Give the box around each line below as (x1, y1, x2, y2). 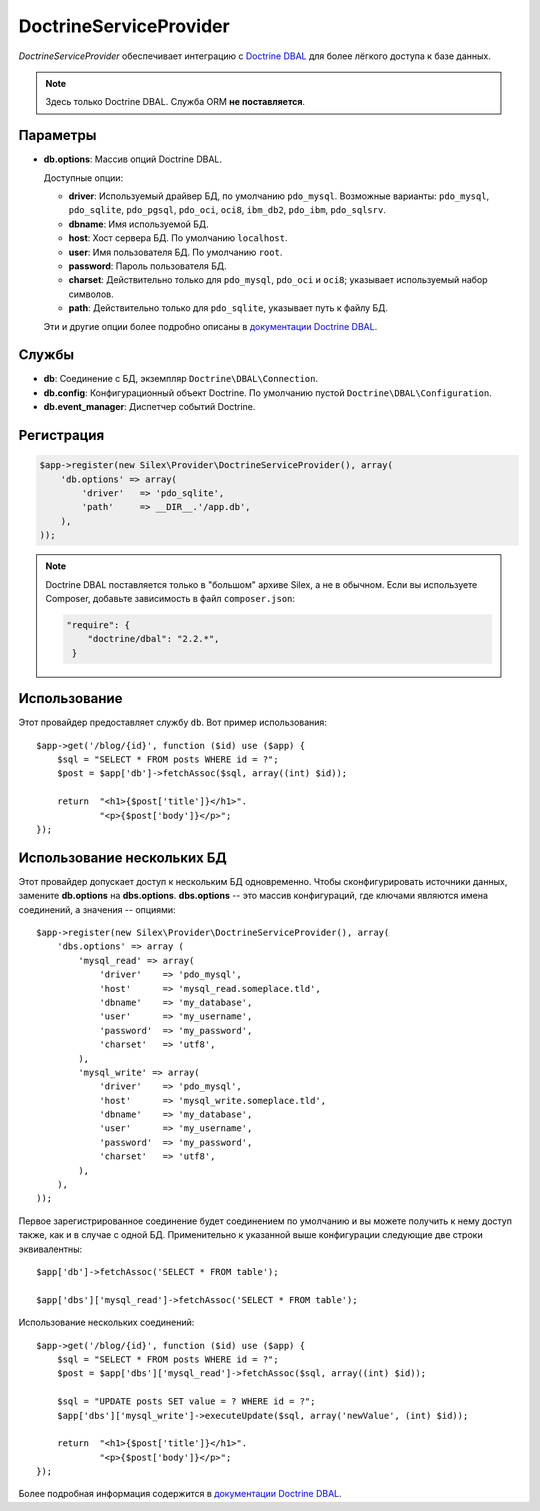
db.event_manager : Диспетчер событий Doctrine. (43, 401, 256, 413)
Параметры (18, 127, 97, 144)
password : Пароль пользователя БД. (68, 260, 227, 272)
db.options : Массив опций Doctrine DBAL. (43, 153, 223, 165)
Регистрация (18, 427, 105, 444)
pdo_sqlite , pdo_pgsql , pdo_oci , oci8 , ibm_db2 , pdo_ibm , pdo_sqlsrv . (68, 204, 387, 216)
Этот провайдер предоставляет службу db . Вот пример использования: (18, 716, 327, 729)
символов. (68, 288, 114, 300)
